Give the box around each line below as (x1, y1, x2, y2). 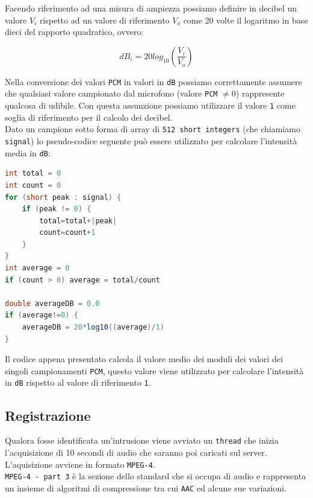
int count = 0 (5, 180, 61, 190)
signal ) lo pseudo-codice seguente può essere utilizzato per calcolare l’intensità (5, 135, 297, 147)
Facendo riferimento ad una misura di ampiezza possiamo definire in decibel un (5, 2, 297, 14)
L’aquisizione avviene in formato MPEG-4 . (5, 458, 155, 470)
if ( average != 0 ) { (5, 311, 78, 320)
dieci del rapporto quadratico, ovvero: (5, 25, 144, 38)
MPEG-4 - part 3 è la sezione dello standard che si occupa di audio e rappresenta (5, 470, 306, 482)
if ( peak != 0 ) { (22, 205, 91, 214)
